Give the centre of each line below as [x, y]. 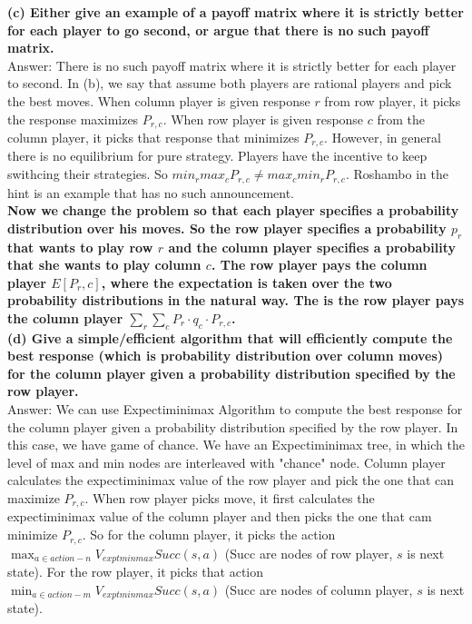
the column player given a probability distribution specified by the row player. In [233, 426]
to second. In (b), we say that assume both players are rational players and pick [230, 83]
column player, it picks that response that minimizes [153, 138]
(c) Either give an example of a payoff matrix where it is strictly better [236, 12]
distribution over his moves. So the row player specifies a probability [227, 228]
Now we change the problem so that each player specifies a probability [233, 210]
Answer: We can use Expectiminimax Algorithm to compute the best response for [235, 409]
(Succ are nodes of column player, [319, 589]
